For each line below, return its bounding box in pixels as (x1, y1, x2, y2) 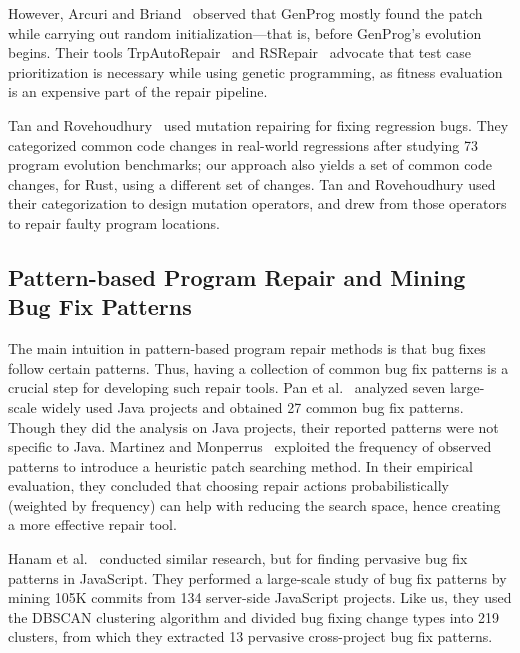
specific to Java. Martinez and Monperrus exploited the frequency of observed (8, 436, 492, 457)
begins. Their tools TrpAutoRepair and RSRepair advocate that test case (8, 42, 472, 63)
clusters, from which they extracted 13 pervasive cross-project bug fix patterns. (8, 626, 493, 647)
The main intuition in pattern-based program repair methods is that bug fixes (8, 338, 486, 359)
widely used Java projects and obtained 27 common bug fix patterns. (41, 396, 464, 417)
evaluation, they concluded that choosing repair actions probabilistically (8, 475, 450, 496)
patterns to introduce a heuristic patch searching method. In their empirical (8, 455, 473, 476)
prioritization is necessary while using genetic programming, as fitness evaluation (8, 61, 503, 82)
